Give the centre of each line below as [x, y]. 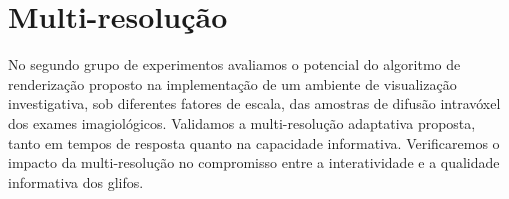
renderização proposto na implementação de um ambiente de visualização [232, 83]
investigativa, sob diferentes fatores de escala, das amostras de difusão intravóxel [254, 103]
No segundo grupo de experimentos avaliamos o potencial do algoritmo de [234, 64]
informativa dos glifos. [76, 181]
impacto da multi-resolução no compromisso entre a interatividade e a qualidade [254, 162]
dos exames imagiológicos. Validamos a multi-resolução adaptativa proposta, [242, 122]
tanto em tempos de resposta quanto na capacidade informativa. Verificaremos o [254, 142]
